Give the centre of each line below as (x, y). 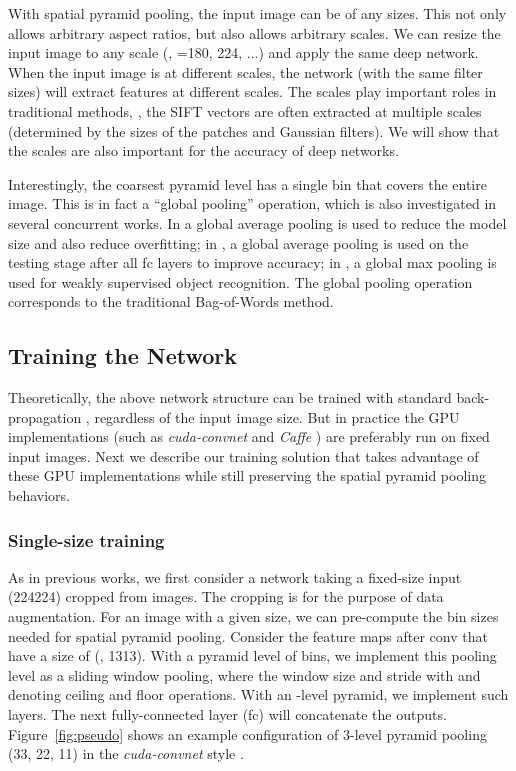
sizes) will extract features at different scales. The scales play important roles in (252, 91)
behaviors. (39, 495)
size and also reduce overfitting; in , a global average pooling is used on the (238, 242)
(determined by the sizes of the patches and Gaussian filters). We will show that (254, 130)
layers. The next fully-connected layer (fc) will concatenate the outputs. (227, 714)
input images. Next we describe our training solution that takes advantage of (243, 455)
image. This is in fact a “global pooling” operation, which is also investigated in (252, 203)
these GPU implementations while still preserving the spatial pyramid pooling (247, 475)
